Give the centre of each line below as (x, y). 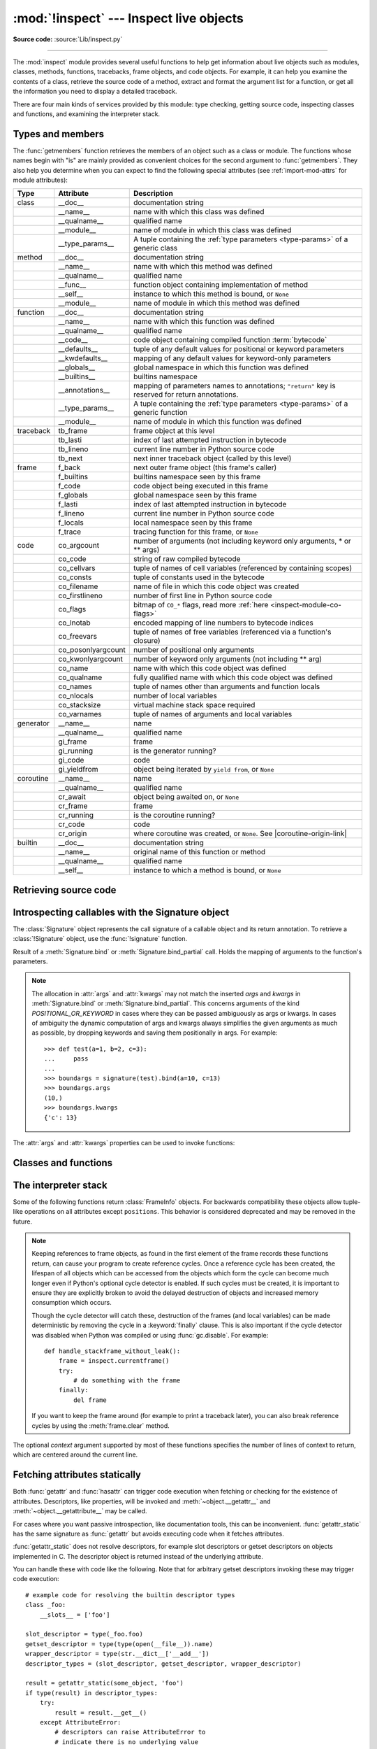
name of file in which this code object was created (216, 586)
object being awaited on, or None (186, 797)
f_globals (73, 495)
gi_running (76, 751)
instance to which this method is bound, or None (212, 294)
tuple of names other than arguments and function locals (227, 687)
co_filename (78, 586)
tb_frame (73, 431)
